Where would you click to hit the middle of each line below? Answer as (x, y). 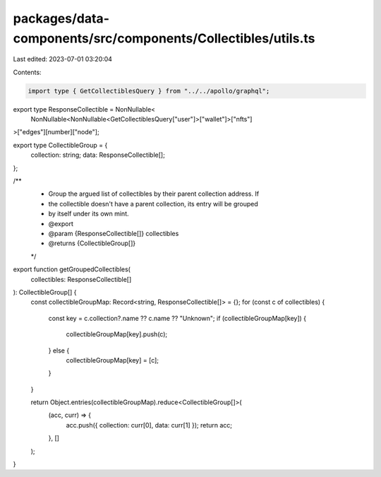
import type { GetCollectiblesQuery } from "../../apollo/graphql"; (149, 91)
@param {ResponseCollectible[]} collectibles (114, 234)
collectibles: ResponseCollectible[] (81, 279)
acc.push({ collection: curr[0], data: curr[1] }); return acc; (149, 425)
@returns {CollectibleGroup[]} (92, 243)
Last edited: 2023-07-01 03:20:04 (63, 59)
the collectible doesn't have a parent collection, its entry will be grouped (153, 204)
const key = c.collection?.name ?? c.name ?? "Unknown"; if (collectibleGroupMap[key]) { (177, 318)
